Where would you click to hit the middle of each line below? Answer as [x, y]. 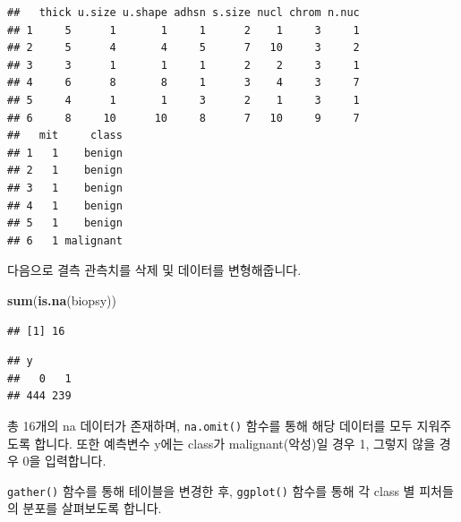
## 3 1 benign [65, 188]
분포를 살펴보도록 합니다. [92, 508]
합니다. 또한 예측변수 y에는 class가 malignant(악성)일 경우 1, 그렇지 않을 [235, 443]
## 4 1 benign [65, 205]
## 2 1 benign [65, 171]
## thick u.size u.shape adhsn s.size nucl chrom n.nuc [184, 13]
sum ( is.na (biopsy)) [62, 300]
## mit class [65, 136]
